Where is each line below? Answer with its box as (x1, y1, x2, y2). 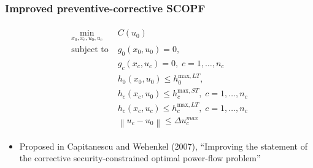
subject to (71, 45, 109, 54)
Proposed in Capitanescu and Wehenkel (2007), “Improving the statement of (19, 139, 307, 152)
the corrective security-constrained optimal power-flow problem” (19, 151, 261, 164)
